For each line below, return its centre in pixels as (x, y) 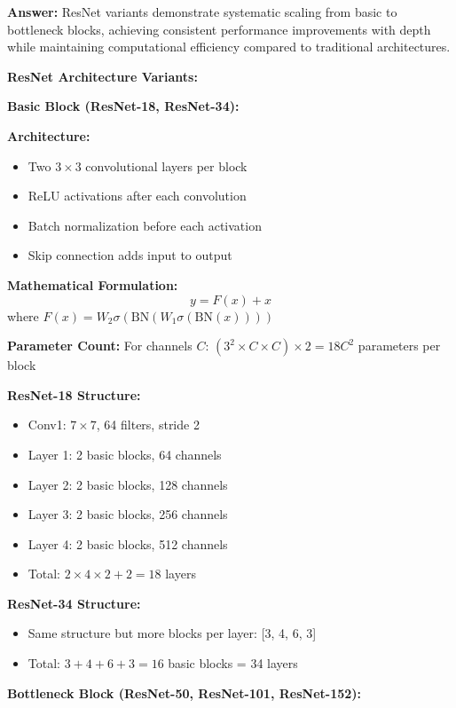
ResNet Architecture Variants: (102, 76)
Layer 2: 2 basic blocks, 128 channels (128, 484)
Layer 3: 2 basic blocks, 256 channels (128, 514)
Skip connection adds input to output (130, 255)
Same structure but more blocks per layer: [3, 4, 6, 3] (172, 633)
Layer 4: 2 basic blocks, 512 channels (128, 543)
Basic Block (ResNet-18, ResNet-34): (123, 106)
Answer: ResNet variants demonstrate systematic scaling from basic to (202, 12)
